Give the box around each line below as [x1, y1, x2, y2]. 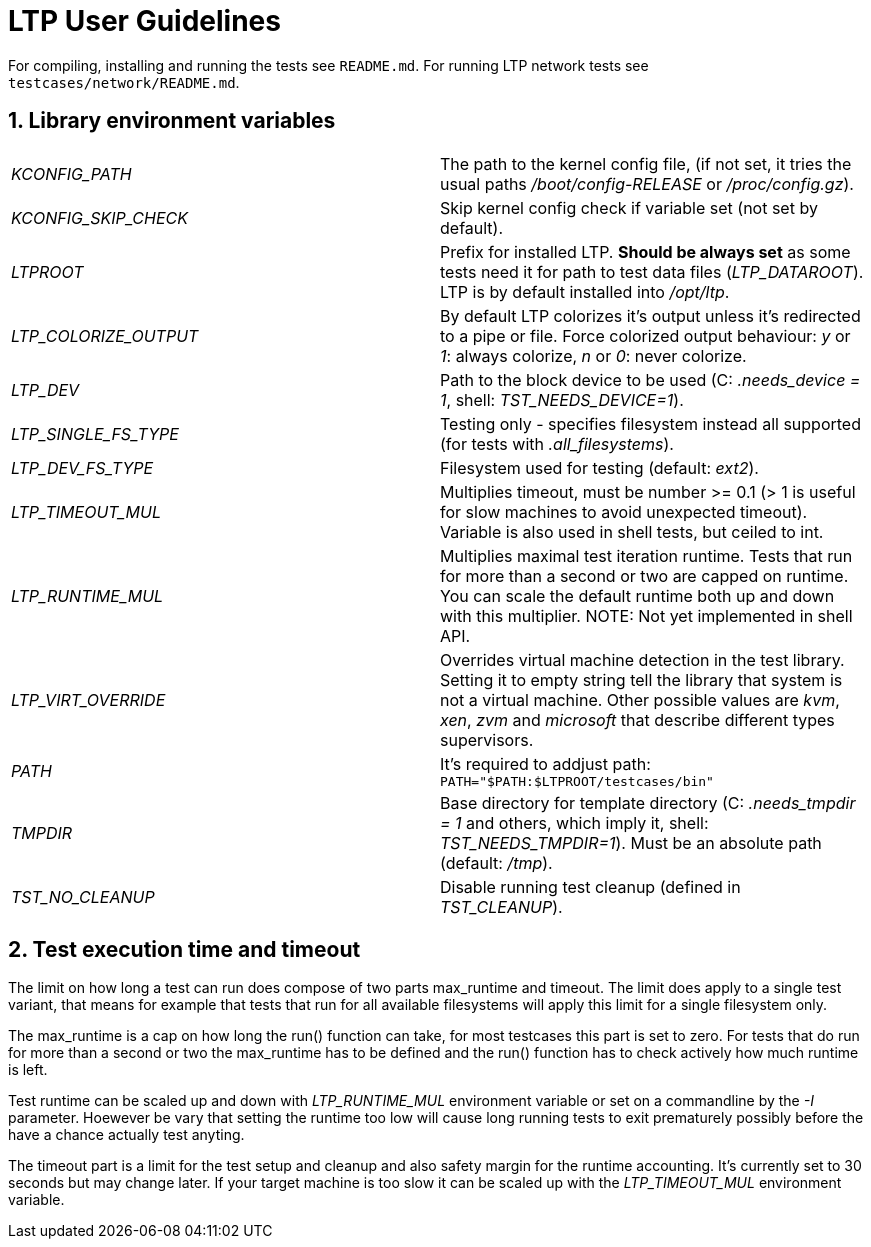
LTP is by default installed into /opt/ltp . [440, 281, 730, 302]
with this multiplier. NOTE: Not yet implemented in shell [440, 605, 853, 626]
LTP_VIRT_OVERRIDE [11, 689, 166, 710]
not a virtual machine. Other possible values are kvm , [440, 689, 840, 710]
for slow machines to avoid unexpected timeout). [440, 501, 808, 522]
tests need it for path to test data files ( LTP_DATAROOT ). [440, 261, 864, 282]
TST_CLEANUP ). [440, 896, 563, 917]
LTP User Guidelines [8, 4, 281, 38]
